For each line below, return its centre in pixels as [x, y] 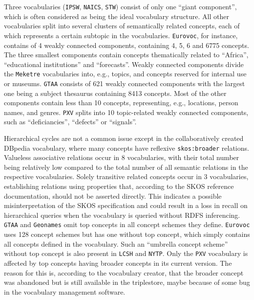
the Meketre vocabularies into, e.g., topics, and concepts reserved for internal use [125, 74]
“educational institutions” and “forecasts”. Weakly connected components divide [124, 64]
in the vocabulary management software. [65, 291]
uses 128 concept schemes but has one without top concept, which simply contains [127, 234]
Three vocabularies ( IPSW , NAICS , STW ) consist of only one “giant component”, [120, 6]
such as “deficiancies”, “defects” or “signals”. [70, 122]
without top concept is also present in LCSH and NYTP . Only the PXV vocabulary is [126, 253]
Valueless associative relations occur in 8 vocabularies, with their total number [122, 157]
